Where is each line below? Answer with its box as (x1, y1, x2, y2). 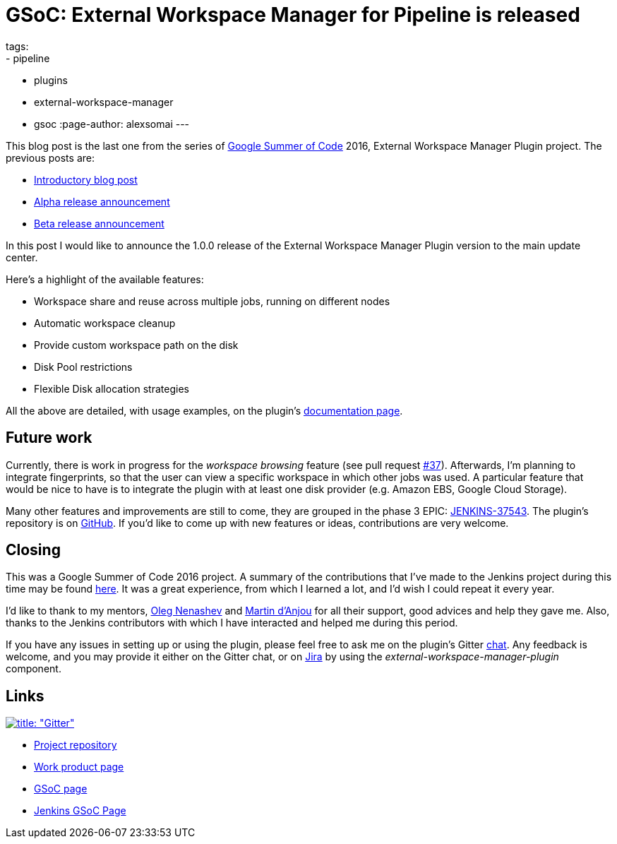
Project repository (34, 739, 117, 751)
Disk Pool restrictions (34, 360, 133, 373)
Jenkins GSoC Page (34, 804, 126, 817)
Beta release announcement (34, 217, 164, 230)
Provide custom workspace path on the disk (34, 338, 239, 351)
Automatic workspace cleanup (34, 316, 176, 329)
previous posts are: (6, 151, 95, 164)
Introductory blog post (34, 173, 138, 186)
